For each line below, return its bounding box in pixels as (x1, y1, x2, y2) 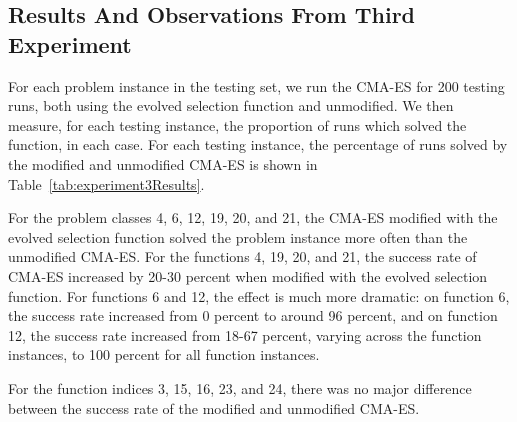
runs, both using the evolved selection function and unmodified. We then (8, 95, 454, 116)
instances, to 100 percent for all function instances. (8, 344, 320, 365)
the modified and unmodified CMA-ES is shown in (8, 153, 318, 174)
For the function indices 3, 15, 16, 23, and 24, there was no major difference (8, 377, 472, 398)
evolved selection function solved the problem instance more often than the (8, 226, 468, 247)
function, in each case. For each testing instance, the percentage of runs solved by (8, 134, 508, 155)
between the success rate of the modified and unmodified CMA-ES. (8, 397, 420, 418)
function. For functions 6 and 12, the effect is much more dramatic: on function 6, (8, 285, 510, 306)
